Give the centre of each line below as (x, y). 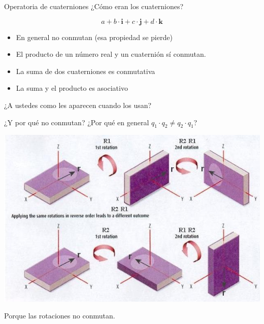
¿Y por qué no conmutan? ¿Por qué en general (77, 122)
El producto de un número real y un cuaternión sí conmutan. (111, 54)
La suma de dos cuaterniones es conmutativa (86, 71)
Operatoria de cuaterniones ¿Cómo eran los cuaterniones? (94, 6)
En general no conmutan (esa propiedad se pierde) (94, 37)
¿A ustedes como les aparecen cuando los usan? (78, 105)
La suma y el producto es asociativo (72, 88)
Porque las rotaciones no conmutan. (60, 316)
